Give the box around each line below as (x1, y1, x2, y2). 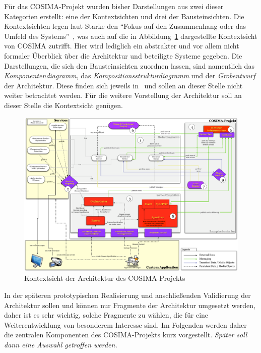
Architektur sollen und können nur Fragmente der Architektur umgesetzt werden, (4, 299, 255, 310)
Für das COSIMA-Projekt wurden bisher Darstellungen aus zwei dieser (4, 1, 224, 11)
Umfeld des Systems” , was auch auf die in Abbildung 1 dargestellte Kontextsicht (4, 30, 257, 41)
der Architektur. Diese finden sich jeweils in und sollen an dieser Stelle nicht (4, 80, 243, 90)
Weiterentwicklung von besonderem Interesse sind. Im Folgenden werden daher (4, 319, 247, 330)
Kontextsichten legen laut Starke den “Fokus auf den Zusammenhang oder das (4, 21, 246, 31)
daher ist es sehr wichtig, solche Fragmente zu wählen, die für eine (4, 310, 209, 320)
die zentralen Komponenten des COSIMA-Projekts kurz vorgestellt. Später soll (4, 329, 247, 340)
